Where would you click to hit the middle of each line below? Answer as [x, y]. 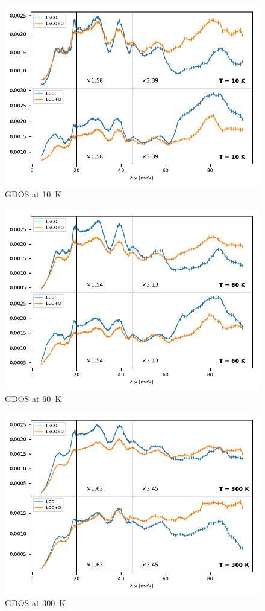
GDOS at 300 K [36, 602]
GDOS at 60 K [33, 398]
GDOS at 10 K [33, 194]
